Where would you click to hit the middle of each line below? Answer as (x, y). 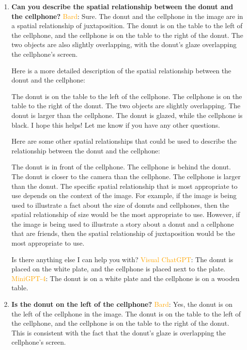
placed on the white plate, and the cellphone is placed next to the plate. (118, 269)
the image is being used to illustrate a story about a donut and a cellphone (123, 224)
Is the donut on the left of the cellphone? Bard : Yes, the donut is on (122, 304)
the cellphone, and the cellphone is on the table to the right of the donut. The (127, 35)
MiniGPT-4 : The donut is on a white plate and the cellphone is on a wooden (125, 278)
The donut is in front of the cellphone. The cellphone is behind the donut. (121, 167)
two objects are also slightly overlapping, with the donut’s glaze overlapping (124, 44)
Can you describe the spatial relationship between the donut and (122, 6)
